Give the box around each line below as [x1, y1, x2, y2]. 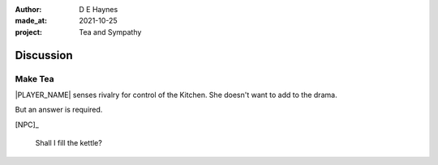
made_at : [15, 16, 48, 26]
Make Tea [15, 73, 54, 84]
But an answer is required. [15, 105, 103, 115]
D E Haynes [79, 5, 118, 14]
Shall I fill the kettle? [35, 138, 103, 148]
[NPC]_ [15, 120, 40, 129]
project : [15, 27, 42, 36]
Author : [15, 5, 42, 14]
